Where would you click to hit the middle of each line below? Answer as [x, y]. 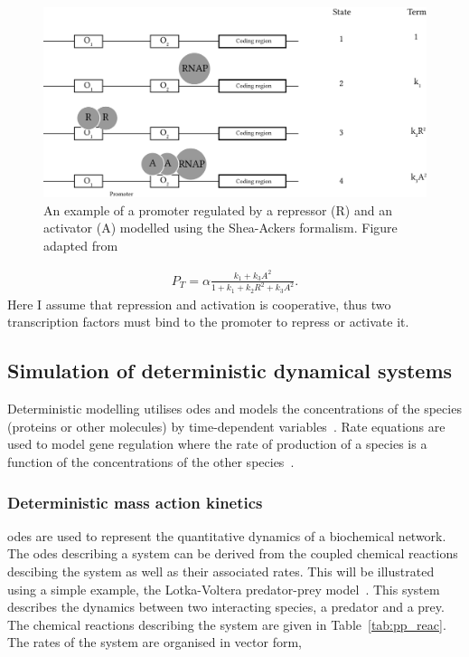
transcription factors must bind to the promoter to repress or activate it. [208, 322]
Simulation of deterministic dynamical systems [230, 371]
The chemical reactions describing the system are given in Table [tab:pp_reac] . [227, 624]
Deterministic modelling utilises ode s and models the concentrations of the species [234, 409]
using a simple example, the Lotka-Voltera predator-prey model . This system [224, 589]
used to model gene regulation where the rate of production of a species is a [217, 444]
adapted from [81, 245]
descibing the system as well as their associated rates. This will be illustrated [221, 571]
